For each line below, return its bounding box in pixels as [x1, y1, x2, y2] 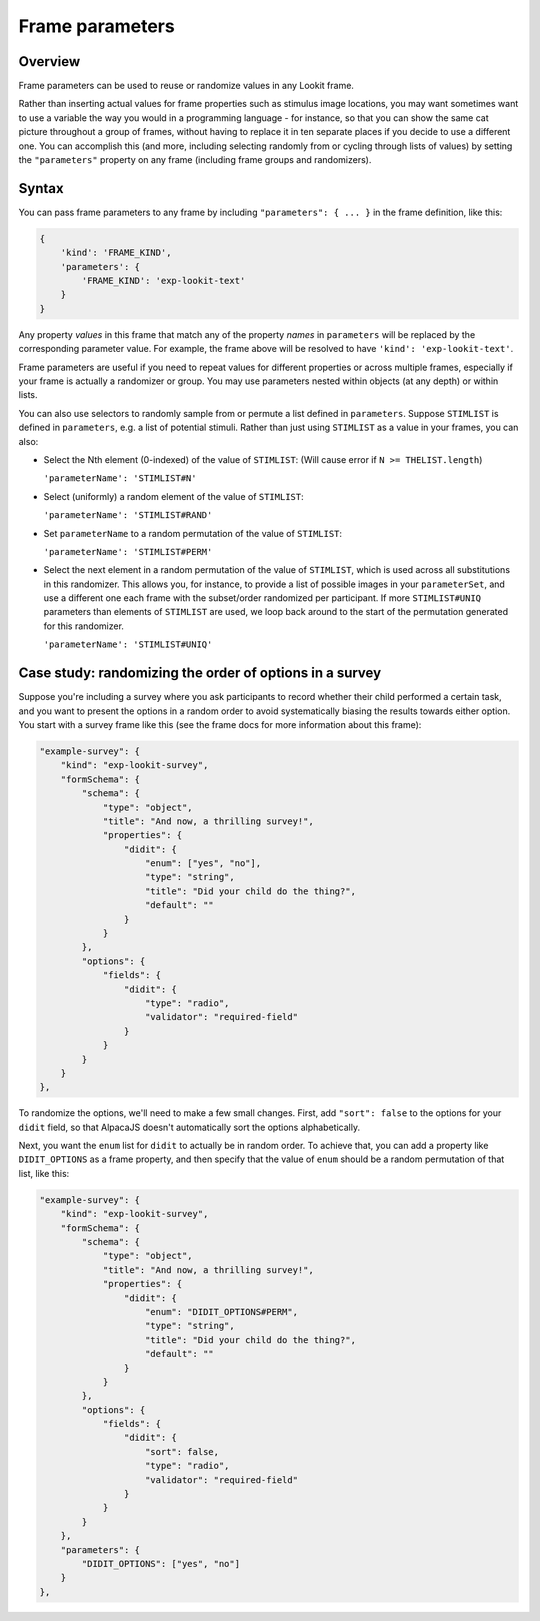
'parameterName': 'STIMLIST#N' [43, 473, 197, 484]
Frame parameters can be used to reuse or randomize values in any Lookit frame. [18, 80, 355, 92]
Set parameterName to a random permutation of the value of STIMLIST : [43, 527, 343, 539]
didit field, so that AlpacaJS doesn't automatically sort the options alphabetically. [18, 1121, 360, 1133]
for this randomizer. [43, 620, 125, 632]
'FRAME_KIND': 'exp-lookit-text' [81, 275, 246, 287]
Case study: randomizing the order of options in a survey [18, 665, 382, 682]
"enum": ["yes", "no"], [145, 858, 262, 869]
